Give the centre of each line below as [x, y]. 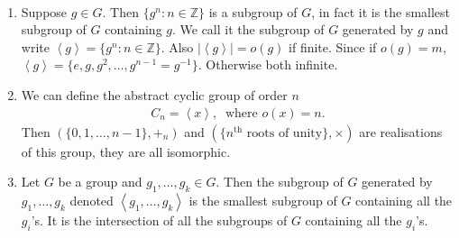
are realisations [401, 131]
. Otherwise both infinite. [268, 64]
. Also [177, 46]
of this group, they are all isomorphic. [126, 151]
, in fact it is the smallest [381, 11]
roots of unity [285, 133]
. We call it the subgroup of [248, 29]
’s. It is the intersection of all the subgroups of [159, 220]
